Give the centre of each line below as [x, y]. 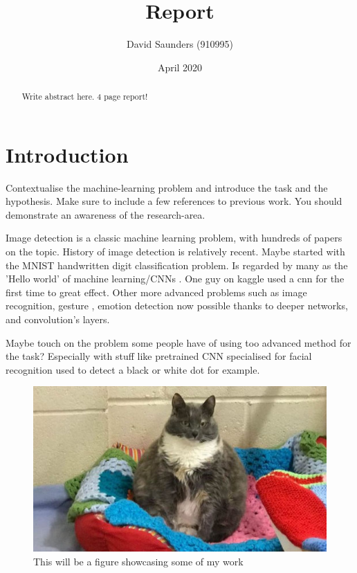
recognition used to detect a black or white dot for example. [133, 369]
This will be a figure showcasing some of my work [138, 561]
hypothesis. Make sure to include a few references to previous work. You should [174, 201]
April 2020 [180, 67]
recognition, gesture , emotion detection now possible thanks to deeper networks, [177, 306]
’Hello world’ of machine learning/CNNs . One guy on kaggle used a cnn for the [175, 279]
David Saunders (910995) [180, 44]
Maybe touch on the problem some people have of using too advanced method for [178, 342]
